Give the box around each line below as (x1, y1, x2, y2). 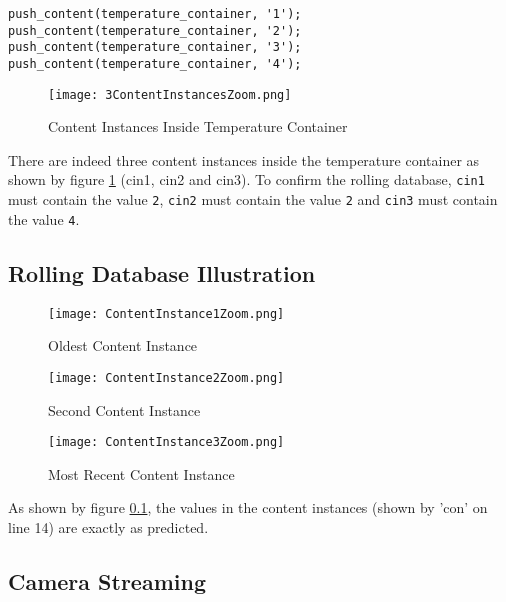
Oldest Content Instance (48, 335, 198, 356)
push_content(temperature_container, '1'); (8, 7, 302, 21)
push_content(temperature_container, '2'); (8, 23, 302, 38)
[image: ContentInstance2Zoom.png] (48, 370, 285, 385)
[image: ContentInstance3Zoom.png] (48, 435, 285, 450)
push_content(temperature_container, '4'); (8, 56, 302, 71)
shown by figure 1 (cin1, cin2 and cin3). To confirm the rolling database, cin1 (8, 169, 485, 190)
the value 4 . (8, 208, 80, 229)
